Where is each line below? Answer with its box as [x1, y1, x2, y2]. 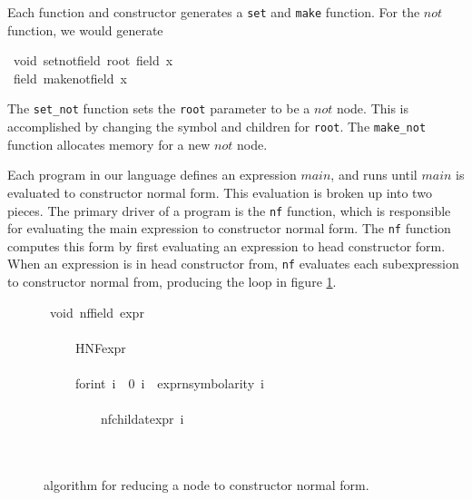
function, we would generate [7, 20, 163, 39]
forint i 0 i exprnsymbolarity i [74, 374, 264, 393]
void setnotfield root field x [13, 51, 173, 70]
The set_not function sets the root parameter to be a [7, 99, 310, 118]
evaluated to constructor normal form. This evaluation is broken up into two [7, 182, 432, 201]
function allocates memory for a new [7, 134, 211, 153]
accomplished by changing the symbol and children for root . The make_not [7, 117, 427, 136]
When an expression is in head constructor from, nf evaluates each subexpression [7, 254, 459, 273]
